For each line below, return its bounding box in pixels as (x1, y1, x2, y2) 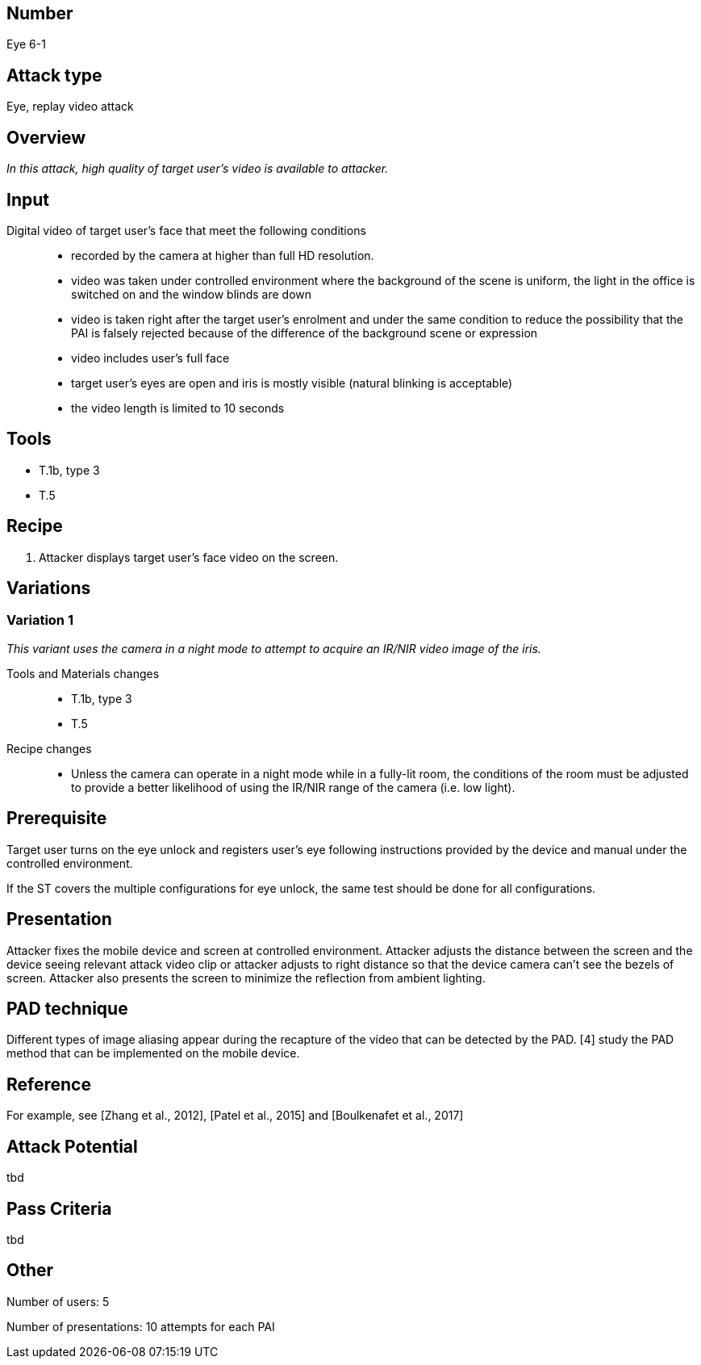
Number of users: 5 (6, 1294, 110, 1308)
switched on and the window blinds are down (71, 287, 312, 301)
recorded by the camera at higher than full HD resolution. (71, 248, 374, 262)
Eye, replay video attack (6, 99, 134, 114)
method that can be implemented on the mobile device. (6, 1046, 300, 1061)
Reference (6, 1074, 91, 1095)
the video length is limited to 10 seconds (71, 400, 285, 415)
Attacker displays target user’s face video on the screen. (39, 550, 339, 564)
